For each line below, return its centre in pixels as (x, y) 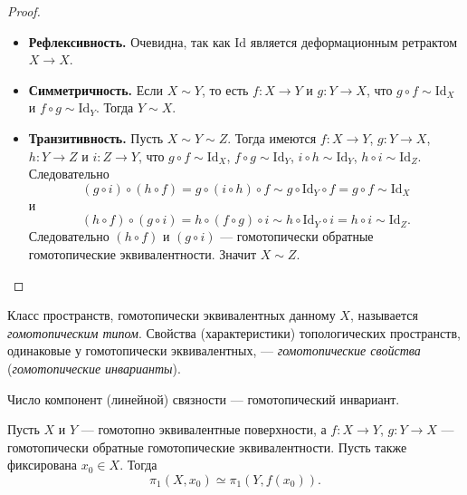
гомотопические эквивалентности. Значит (143, 253)
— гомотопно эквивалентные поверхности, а (204, 429)
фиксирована (43, 465)
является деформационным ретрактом (354, 41)
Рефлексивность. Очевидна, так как (129, 41)
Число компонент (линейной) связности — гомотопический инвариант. (204, 398)
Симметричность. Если (95, 89)
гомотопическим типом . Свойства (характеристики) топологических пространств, (234, 332)
